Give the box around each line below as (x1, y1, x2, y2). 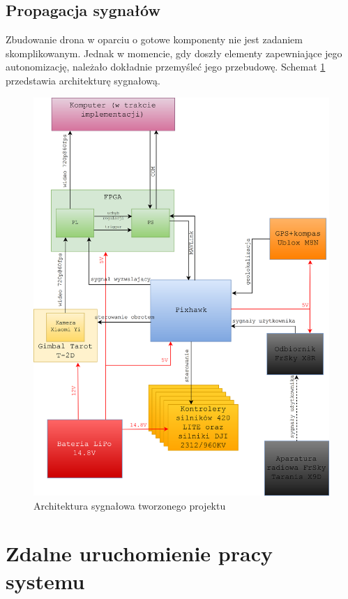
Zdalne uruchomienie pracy (6, 539, 273, 568)
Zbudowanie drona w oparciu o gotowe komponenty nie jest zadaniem (6, 32, 303, 47)
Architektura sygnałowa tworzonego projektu (33, 498, 226, 512)
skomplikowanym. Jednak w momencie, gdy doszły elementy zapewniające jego (6, 45, 342, 60)
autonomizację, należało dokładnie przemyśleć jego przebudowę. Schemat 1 (6, 59, 326, 74)
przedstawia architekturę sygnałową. (6, 73, 160, 87)
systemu (6, 566, 85, 595)
